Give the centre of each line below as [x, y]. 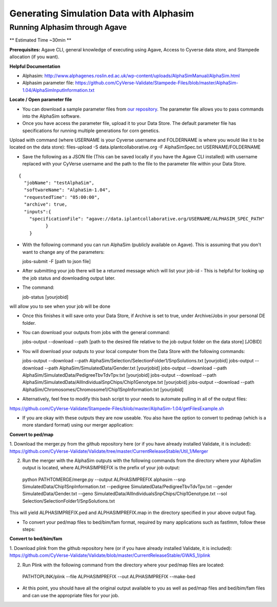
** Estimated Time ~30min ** [41, 40]
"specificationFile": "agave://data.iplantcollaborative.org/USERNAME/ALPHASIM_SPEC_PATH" [147, 219]
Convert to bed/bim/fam [36, 539]
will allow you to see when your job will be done [60, 306]
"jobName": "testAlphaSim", [59, 183]
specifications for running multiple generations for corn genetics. [91, 131]
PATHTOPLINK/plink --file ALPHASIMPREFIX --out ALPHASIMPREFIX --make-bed [109, 576]
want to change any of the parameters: [63, 252]
